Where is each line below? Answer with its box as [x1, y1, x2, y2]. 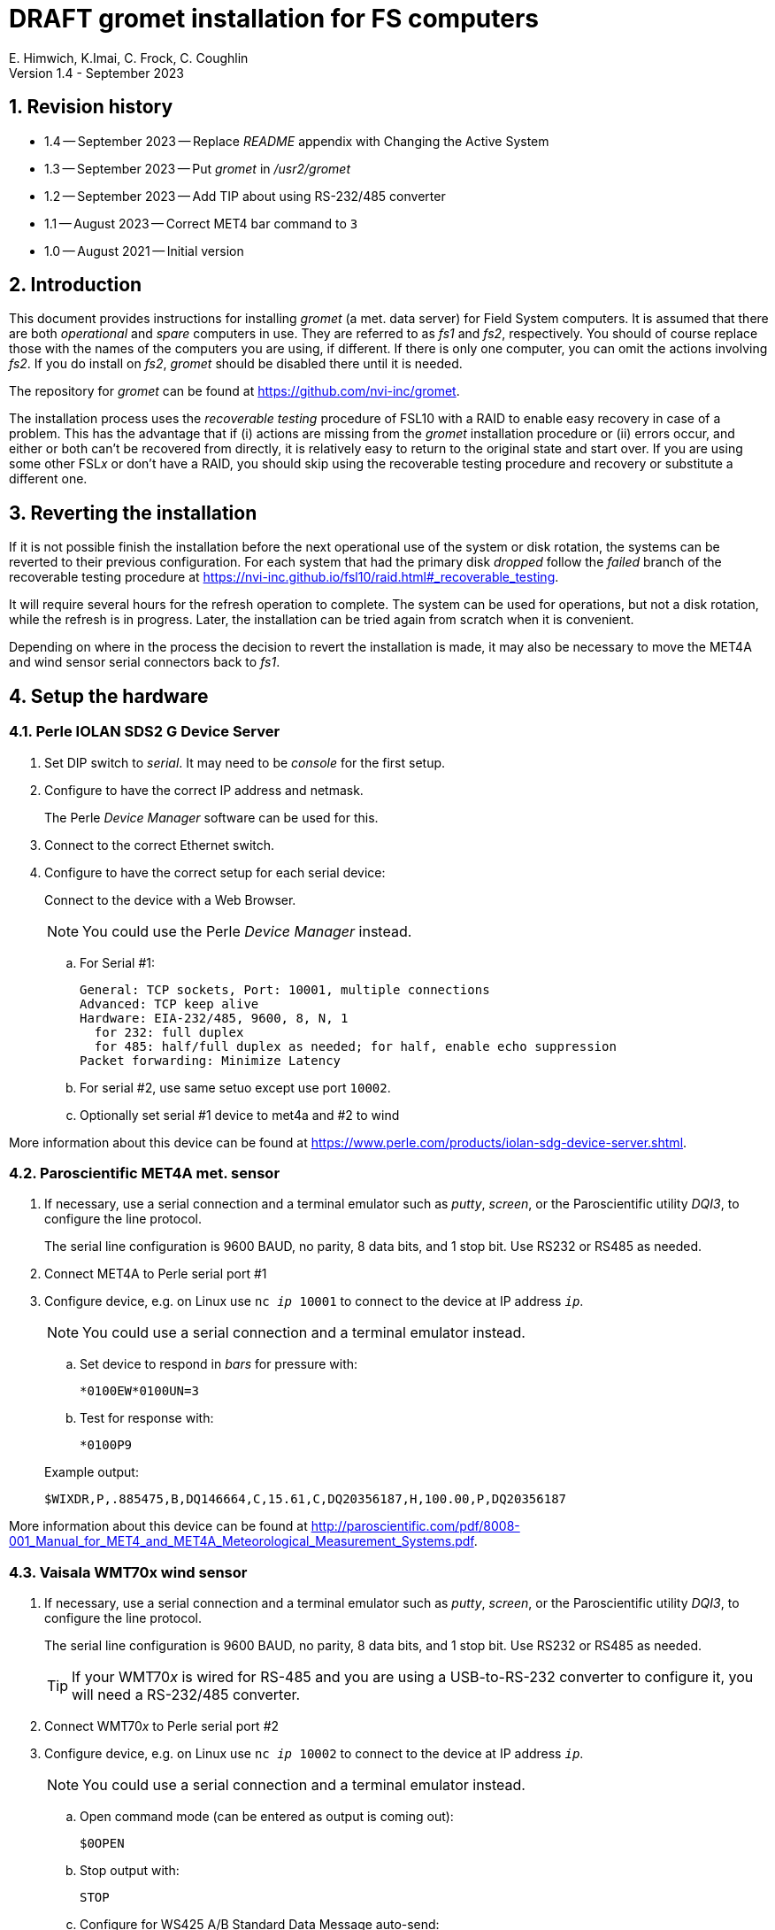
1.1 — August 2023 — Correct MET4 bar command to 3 [44, 215, 358, 231]
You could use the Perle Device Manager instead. [82, 922, 412, 940]
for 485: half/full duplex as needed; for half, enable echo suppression [94, 1038, 617, 1054]
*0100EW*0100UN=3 [80, 1384, 199, 1399]
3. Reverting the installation [9, 501, 257, 524]
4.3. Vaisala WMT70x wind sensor [9, 1563, 248, 1581]
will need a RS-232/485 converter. [72, 1686, 301, 1703]
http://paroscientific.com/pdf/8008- [311, 1518, 520, 1534]
